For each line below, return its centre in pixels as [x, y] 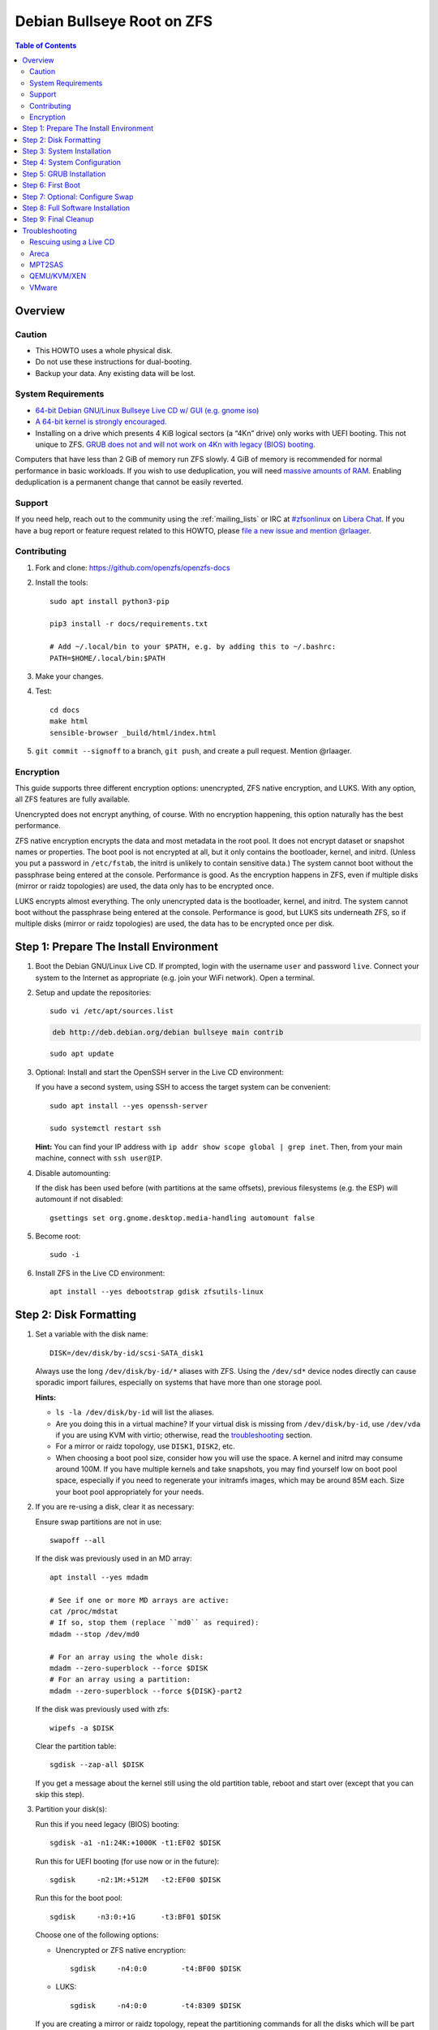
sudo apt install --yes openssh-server [129, 1106]
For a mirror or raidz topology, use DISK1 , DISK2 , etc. [145, 1446]
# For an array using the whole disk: [127, 1657]
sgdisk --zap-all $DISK [97, 1765]
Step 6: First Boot [52, 185]
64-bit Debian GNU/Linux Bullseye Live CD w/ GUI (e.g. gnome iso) [147, 410]
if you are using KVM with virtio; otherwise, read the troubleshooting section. [184, 1435]
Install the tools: [62, 583]
